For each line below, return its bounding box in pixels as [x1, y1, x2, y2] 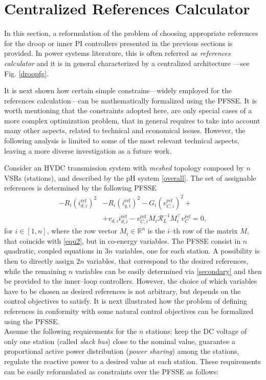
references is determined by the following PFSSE [4, 182, 157, 193]
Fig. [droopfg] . [4, 68, 49, 78]
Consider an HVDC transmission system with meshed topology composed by [4, 162, 244, 173]
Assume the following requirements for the [4, 326, 137, 336]
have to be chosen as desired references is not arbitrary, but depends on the [4, 285, 241, 296]
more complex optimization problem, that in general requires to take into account [4, 115, 260, 125]
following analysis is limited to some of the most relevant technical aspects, [4, 135, 239, 146]
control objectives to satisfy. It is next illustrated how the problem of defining [4, 295, 247, 306]
